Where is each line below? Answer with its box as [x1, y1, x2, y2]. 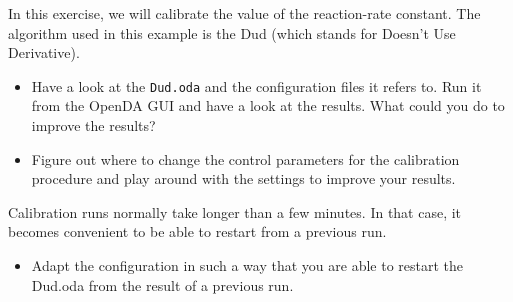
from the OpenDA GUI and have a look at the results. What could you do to [31, 95, 505, 116]
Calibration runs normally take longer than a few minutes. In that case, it [8, 201, 462, 222]
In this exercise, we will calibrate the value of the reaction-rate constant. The [8, 3, 481, 23]
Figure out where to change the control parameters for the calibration [31, 148, 460, 169]
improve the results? [31, 115, 156, 136]
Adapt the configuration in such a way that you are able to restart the [31, 255, 463, 275]
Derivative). [8, 42, 80, 63]
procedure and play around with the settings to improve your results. [31, 168, 456, 189]
